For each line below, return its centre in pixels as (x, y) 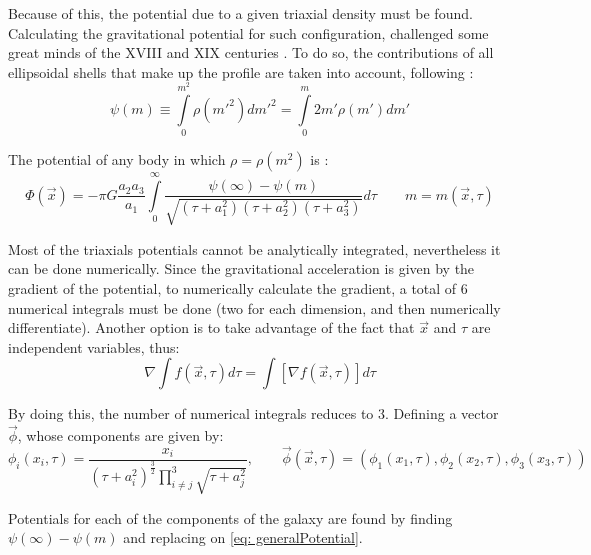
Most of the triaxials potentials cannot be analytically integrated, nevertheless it (254, 248)
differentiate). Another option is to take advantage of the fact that (211, 327)
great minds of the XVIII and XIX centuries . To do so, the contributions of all (251, 52)
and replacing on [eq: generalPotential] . (243, 537)
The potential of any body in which (117, 159)
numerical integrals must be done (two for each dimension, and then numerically (254, 307)
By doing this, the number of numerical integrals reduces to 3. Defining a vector (253, 413)
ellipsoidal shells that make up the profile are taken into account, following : (241, 71)
